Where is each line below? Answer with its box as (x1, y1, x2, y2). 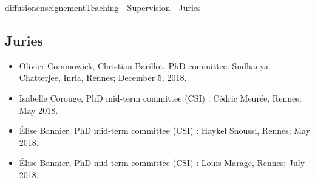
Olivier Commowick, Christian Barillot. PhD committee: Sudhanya (19, 59, 269, 72)
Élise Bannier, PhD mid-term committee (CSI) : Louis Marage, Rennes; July (19, 156, 305, 169)
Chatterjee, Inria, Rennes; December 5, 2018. (19, 71, 187, 84)
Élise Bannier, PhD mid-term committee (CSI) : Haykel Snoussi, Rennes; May (19, 124, 311, 137)
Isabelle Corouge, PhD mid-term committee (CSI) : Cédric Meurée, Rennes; (19, 91, 302, 104)
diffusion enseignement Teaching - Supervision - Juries (5, 1, 201, 13)
